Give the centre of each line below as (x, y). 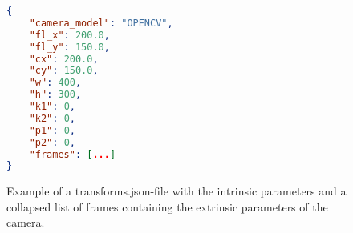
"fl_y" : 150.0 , (69, 47)
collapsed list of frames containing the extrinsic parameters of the (167, 206)
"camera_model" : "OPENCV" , (101, 23)
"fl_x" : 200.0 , (69, 35)
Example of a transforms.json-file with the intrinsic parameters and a (176, 191)
